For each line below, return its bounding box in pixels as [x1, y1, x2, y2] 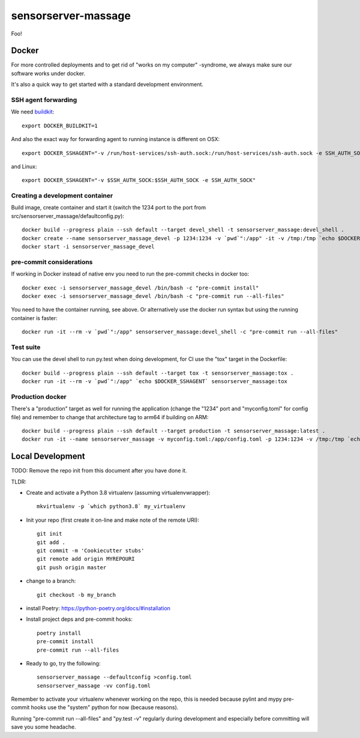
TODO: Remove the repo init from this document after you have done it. [11, 467, 187, 474]
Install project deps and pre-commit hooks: [26, 616, 133, 623]
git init [37, 530, 62, 537]
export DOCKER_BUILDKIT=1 [22, 122, 98, 129]
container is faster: [11, 314, 58, 321]
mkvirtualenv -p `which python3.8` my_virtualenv [37, 503, 186, 510]
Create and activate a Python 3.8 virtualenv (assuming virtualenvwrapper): [26, 489, 211, 497]
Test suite [11, 343, 41, 351]
